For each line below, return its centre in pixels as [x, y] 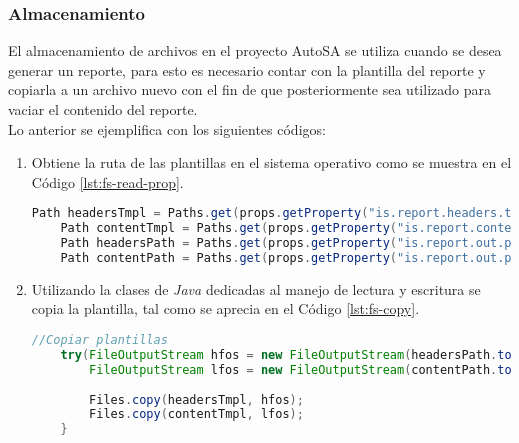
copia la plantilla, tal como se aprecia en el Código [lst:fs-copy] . [225, 308]
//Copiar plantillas [99, 340]
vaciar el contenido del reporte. [103, 109]
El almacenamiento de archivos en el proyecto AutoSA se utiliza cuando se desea [255, 50]
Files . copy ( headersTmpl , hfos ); [196, 399]
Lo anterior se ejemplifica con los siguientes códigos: [167, 128]
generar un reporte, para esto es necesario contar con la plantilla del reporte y [247, 69]
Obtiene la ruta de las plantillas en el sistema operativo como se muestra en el [271, 162]
